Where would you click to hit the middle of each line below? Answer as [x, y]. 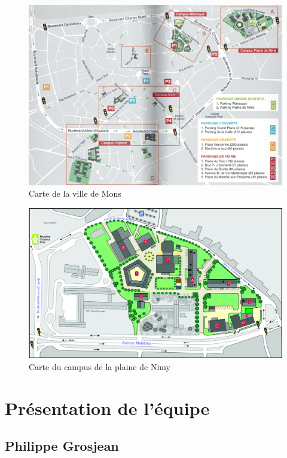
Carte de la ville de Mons [75, 193]
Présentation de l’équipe [107, 407]
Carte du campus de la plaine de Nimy [100, 366]
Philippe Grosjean [62, 446]
